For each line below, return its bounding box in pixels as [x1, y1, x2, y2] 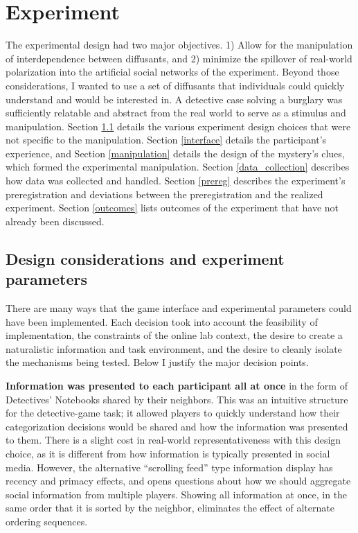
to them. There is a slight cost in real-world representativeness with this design [6, 432, 341, 447]
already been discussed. [6, 213, 105, 228]
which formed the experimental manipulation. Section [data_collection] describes [6, 159, 350, 174]
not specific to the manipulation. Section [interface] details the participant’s [6, 132, 327, 147]
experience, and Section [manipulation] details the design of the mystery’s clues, [6, 146, 345, 160]
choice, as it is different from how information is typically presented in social [6, 446, 330, 460]
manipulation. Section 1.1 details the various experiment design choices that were [6, 119, 351, 133]
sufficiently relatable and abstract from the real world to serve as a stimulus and [6, 105, 346, 120]
